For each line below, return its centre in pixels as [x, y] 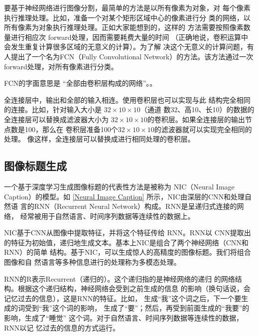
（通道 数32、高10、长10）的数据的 [197, 109]
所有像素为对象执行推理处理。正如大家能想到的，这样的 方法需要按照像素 [124, 27]
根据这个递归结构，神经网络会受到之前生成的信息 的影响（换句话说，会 [134, 288]
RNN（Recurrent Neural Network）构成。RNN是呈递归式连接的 [135, 206]
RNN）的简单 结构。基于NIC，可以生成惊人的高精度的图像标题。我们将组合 [128, 252]
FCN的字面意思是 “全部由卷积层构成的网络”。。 [80, 83]
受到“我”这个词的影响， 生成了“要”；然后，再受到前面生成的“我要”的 [137, 308]
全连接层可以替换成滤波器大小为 [56, 119]
